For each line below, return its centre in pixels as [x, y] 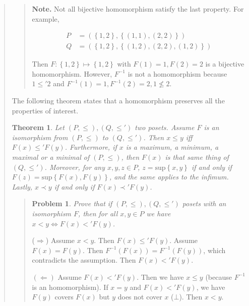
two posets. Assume [165, 127]
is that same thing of [197, 157]
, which [214, 250]
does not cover [140, 297]
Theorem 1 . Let [38, 127]
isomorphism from [40, 137]
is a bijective [225, 64]
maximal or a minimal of [51, 157]
